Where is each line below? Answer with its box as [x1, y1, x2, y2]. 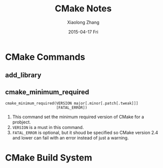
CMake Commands [5, 51, 85, 62]
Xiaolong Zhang [67, 19, 100, 25]
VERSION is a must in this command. [12, 125, 84, 130]
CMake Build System [5, 152, 93, 164]
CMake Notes [54, 3, 112, 14]
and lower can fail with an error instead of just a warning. [12, 135, 129, 141]
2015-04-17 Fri [68, 29, 99, 35]
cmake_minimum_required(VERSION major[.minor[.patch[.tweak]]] [5, 101, 139, 106]
